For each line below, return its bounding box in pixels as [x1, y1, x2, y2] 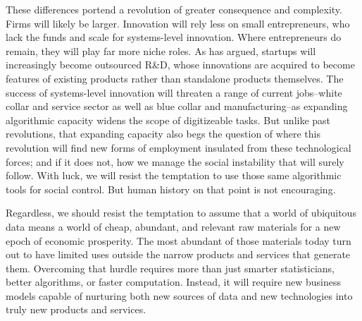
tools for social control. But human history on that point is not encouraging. [6, 181, 336, 196]
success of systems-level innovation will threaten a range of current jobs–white [6, 85, 342, 99]
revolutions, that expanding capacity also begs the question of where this [6, 126, 320, 141]
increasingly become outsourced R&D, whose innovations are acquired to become [6, 57, 355, 72]
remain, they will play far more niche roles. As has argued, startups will [6, 43, 316, 58]
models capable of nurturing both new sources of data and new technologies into [6, 288, 353, 303]
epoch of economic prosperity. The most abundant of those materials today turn [6, 233, 351, 248]
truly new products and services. [6, 302, 146, 317]
